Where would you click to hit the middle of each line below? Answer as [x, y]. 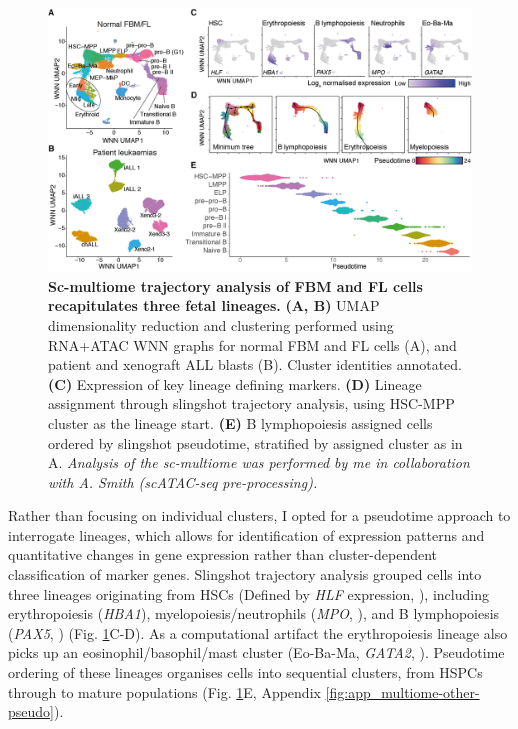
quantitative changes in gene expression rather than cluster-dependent [223, 554]
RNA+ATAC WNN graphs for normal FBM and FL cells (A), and [252, 344]
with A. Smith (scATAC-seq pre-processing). [183, 481]
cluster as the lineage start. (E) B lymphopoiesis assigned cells [240, 422]
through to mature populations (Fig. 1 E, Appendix [164, 691]
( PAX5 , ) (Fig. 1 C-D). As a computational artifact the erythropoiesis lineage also [258, 632]
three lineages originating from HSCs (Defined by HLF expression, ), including [248, 593]
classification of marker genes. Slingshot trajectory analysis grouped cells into [245, 574]
